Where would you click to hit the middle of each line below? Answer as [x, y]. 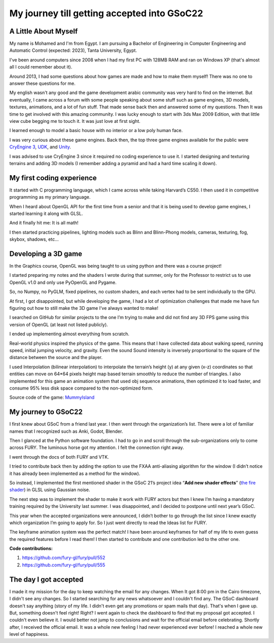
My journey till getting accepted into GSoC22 [106, 13]
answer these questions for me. [42, 83]
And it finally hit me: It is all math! [44, 223]
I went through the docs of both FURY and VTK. [59, 457]
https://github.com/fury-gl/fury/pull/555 [64, 565]
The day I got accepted [46, 579]
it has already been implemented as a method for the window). [75, 473]
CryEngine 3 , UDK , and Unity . [40, 147]
